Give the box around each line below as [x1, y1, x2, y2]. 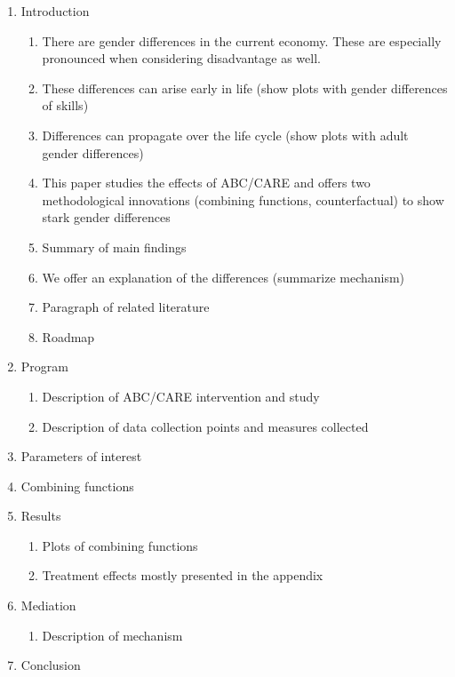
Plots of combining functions [42, 536, 198, 554]
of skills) [42, 96, 89, 115]
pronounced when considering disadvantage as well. [42, 49, 321, 68]
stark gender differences [42, 208, 171, 227]
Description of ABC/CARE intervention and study [42, 386, 320, 405]
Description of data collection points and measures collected [42, 417, 369, 435]
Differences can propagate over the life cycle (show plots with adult [42, 125, 409, 144]
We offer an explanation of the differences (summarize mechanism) [42, 267, 405, 286]
